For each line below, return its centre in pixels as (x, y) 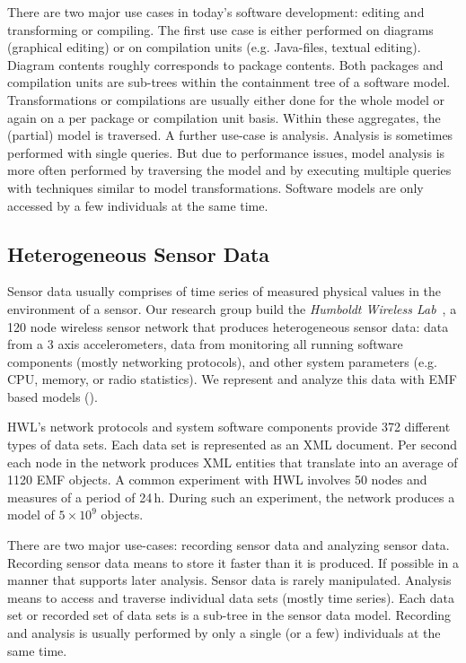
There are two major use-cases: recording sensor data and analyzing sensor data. (229, 545)
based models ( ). (53, 396)
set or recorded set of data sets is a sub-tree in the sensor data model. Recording (229, 615)
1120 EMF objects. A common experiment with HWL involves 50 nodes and (217, 480)
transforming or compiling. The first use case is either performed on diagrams (220, 29)
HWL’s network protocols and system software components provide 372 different (229, 427)
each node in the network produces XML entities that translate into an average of (233, 462)
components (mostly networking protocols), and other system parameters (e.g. (222, 361)
